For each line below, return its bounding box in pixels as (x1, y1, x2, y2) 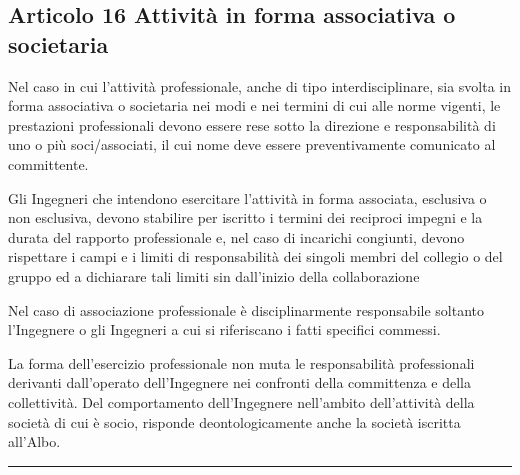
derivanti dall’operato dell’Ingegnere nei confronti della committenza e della (8, 372, 471, 393)
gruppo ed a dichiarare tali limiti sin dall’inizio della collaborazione (8, 265, 420, 286)
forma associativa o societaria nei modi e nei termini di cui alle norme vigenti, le (8, 95, 501, 116)
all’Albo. (8, 431, 61, 452)
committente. (8, 153, 89, 174)
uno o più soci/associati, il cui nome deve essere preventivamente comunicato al (8, 134, 496, 155)
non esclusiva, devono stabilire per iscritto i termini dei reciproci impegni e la (8, 207, 483, 228)
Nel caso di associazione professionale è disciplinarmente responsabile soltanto (8, 299, 484, 320)
